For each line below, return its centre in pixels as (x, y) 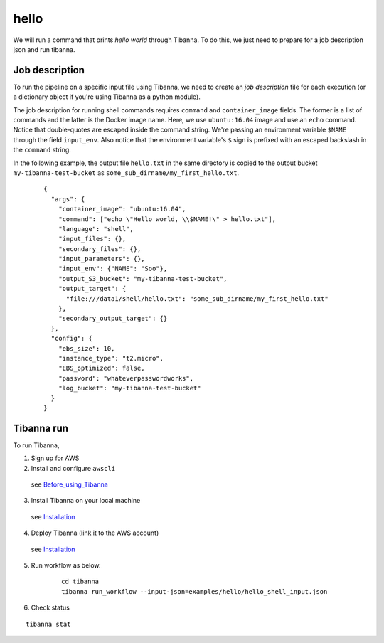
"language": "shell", (96, 229)
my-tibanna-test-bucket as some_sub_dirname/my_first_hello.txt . (126, 172)
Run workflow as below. (66, 565)
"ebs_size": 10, (86, 348)
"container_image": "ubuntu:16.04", (122, 209)
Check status (50, 607)
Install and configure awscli (73, 468)
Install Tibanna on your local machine (86, 501)
